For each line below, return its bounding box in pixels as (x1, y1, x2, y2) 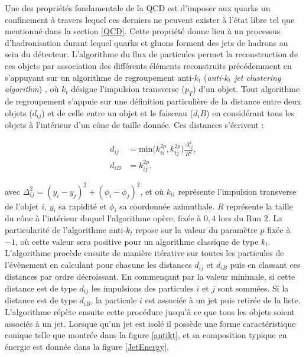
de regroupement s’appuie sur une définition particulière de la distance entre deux (5, 94, 301, 107)
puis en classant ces (230, 258, 301, 270)
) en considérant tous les (206, 106, 295, 119)
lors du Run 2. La (218, 212, 283, 224)
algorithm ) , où (5, 83, 59, 95)
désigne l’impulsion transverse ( (71, 83, 185, 95)
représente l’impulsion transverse (178, 185, 297, 197)
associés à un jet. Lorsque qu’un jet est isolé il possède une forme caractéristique (5, 317, 296, 329)
